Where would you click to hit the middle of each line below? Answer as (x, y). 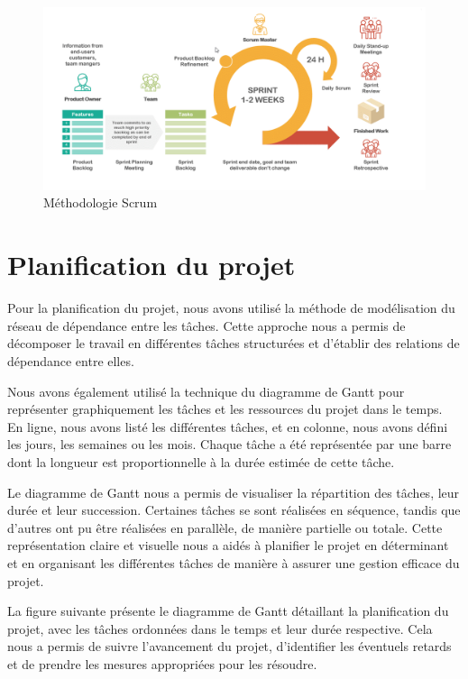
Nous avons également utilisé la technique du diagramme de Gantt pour (206, 391)
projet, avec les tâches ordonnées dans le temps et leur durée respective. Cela (220, 628)
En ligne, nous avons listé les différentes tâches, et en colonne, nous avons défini (228, 426)
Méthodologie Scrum (101, 202)
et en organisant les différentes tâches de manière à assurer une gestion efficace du (234, 562)
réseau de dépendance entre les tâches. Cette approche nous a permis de (206, 325)
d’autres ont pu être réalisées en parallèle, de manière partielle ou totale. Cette (225, 527)
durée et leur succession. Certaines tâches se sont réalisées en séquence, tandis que (234, 510)
